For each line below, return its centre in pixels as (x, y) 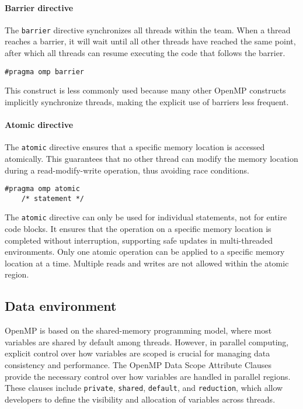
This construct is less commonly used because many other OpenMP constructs (145, 90)
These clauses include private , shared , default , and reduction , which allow (144, 388)
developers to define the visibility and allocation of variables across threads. (140, 399)
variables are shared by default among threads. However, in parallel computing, (147, 342)
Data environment (61, 306)
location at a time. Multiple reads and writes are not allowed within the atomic (147, 263)
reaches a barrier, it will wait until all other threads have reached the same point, (150, 41)
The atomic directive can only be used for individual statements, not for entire (146, 217)
